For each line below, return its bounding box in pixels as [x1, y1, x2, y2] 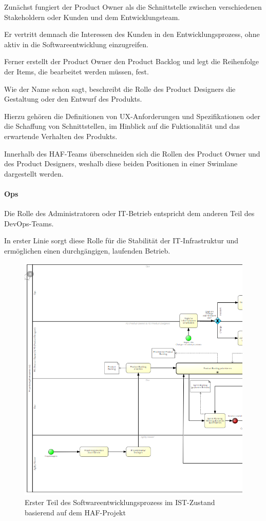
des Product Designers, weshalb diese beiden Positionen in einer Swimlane [4, 158, 238, 169]
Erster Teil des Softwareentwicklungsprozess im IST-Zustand [25, 497, 215, 508]
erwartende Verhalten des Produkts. [4, 130, 118, 141]
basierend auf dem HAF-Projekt [25, 507, 126, 517]
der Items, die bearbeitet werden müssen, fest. [4, 66, 149, 76]
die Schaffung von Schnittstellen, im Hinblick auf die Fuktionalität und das [4, 121, 240, 131]
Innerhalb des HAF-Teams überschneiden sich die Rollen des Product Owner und [4, 148, 260, 159]
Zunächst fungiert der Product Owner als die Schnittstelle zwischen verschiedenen [4, 2, 262, 12]
